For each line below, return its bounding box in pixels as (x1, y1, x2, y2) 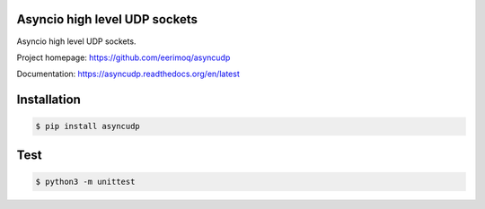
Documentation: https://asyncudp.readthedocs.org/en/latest (16, 68, 240, 80)
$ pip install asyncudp (35, 121, 141, 132)
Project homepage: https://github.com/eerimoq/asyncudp (16, 52, 231, 63)
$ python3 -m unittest (35, 176, 136, 187)
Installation (16, 92, 81, 108)
